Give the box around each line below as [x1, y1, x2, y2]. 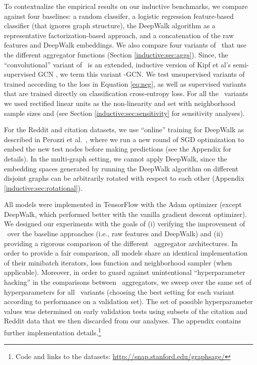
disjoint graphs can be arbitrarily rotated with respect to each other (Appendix [4, 173, 245, 183]
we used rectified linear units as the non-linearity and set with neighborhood [4, 98, 236, 108]
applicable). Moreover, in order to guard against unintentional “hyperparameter [4, 267, 246, 277]
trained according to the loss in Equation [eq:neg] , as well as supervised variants [4, 78, 247, 89]
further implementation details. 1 [4, 326, 101, 337]
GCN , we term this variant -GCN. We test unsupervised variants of [38, 69, 245, 79]
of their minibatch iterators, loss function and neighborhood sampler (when [4, 257, 232, 267]
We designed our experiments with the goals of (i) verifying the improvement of [4, 218, 245, 229]
